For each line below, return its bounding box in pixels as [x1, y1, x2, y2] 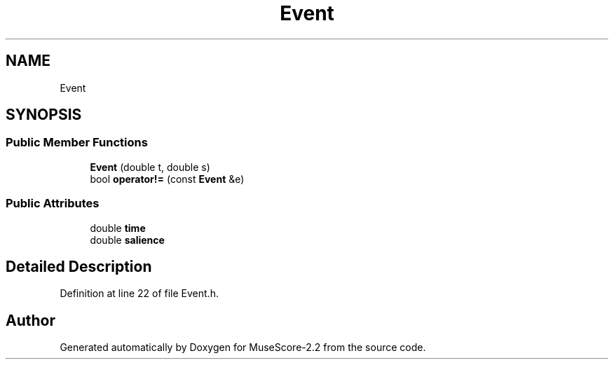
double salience [90, 233, 165, 246]
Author [6, 311, 55, 329]
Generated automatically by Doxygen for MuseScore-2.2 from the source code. [60, 341, 426, 354]
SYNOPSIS [6, 106, 82, 124]
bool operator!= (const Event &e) [90, 172, 245, 185]
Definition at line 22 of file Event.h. [60, 287, 219, 300]
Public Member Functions [6, 135, 148, 150]
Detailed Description [6, 257, 152, 275]
